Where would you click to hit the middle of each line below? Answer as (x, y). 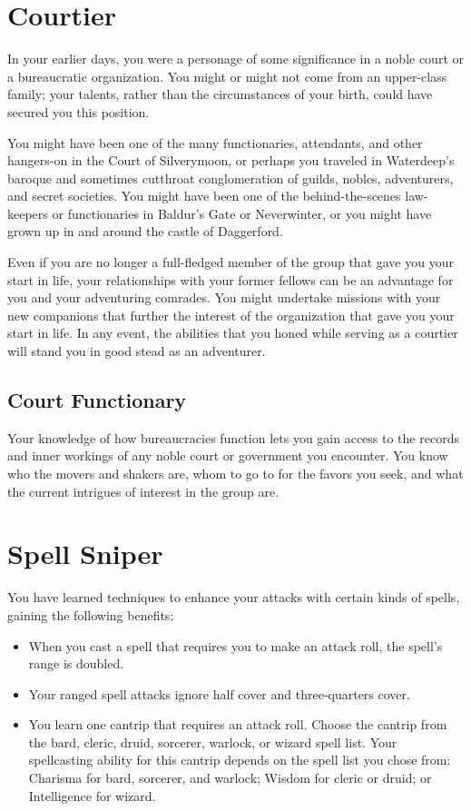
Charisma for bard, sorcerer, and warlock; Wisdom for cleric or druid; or (230, 778)
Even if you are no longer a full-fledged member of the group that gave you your (231, 262)
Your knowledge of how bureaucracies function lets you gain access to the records (233, 437)
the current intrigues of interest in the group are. (143, 491)
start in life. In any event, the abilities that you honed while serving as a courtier (233, 333)
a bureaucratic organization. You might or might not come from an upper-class (227, 76)
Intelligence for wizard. (92, 795)
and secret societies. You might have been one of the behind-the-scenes (204, 196)
